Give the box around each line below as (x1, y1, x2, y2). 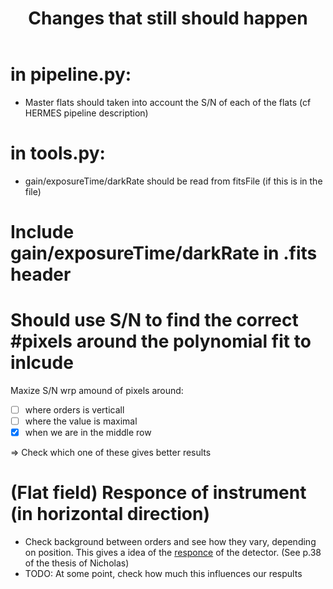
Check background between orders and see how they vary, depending (24, 536, 317, 548)
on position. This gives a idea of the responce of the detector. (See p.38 (24, 547, 322, 559)
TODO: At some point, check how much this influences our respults (24, 568, 303, 580)
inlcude (10, 352, 74, 374)
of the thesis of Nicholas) (24, 557, 130, 569)
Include (10, 221, 75, 244)
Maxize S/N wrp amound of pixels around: (10, 385, 184, 396)
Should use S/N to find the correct (10, 309, 299, 332)
